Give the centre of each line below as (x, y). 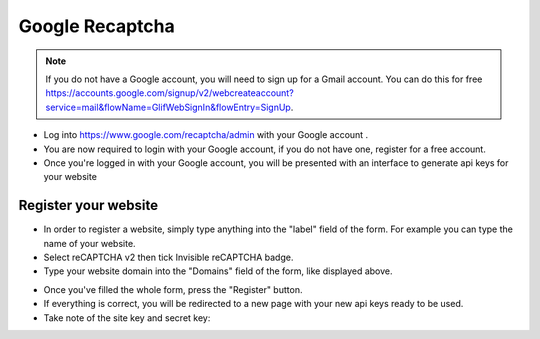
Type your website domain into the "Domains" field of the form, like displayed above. (218, 271)
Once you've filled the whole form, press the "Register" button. (173, 289)
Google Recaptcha (96, 26)
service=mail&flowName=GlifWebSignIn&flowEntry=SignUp (168, 107)
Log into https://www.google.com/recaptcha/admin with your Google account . (206, 135)
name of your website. (89, 243)
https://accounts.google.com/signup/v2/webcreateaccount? (169, 93)
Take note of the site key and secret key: (127, 317)
